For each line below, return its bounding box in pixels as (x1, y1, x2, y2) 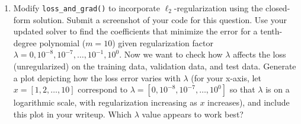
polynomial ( (39, 36, 86, 49)
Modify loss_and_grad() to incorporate (13, 2, 160, 14)
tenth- (260, 25, 283, 37)
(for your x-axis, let (191, 71, 262, 84)
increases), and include (207, 96, 290, 109)
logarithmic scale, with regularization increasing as (13, 96, 197, 109)
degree (13, 36, 37, 49)
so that (229, 83, 255, 96)
